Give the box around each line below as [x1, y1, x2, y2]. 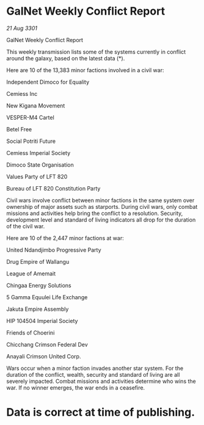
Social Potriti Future [6, 137, 56, 145]
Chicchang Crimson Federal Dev [6, 341, 89, 348]
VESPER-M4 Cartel [6, 114, 55, 121]
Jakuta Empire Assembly [6, 305, 69, 313]
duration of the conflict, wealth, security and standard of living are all [6, 371, 180, 378]
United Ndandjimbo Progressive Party [6, 246, 102, 253]
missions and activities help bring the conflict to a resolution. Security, [6, 209, 183, 217]
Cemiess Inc [6, 90, 38, 97]
